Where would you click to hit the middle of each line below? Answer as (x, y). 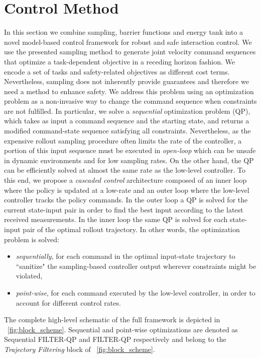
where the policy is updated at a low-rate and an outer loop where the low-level (127, 190)
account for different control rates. (68, 302)
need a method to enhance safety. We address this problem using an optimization (129, 91)
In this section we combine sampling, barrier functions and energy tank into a (124, 32)
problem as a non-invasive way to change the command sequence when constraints (130, 101)
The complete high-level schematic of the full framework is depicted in (112, 319)
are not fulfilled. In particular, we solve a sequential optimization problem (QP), (127, 111)
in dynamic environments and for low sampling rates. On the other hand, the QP (129, 160)
